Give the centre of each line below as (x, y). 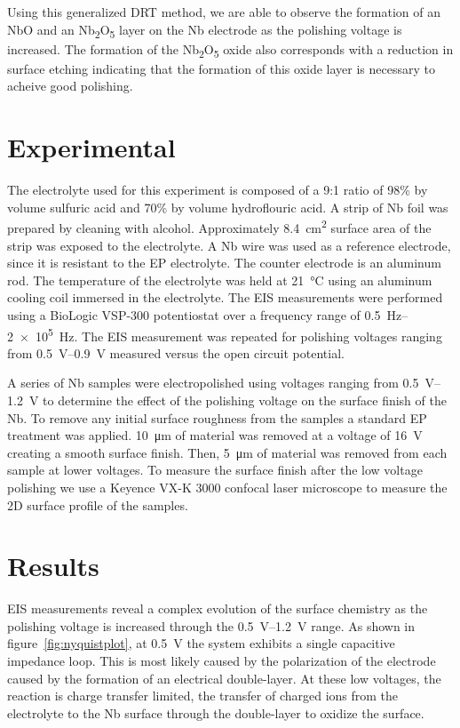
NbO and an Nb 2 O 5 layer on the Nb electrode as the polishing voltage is (205, 30)
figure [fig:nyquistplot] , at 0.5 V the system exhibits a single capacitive (201, 643)
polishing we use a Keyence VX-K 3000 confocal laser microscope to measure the (227, 487)
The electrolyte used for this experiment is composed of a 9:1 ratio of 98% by (218, 190)
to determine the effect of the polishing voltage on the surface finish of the (245, 400)
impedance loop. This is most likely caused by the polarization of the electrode (222, 661)
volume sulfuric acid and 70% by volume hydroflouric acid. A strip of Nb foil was (228, 207)
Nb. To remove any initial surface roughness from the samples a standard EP (217, 417)
